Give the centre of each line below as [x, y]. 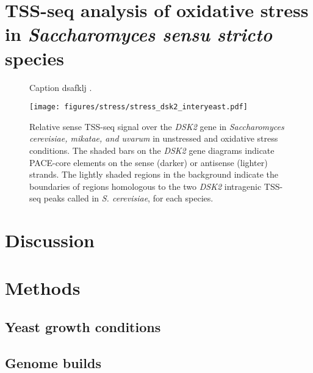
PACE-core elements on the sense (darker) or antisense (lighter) [149, 162]
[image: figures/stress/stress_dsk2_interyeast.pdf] [139, 107]
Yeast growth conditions [83, 327]
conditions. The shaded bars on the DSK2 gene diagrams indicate [152, 150]
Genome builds [53, 362]
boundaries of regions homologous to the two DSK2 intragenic [146, 186]
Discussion [50, 240]
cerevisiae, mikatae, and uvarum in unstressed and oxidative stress [154, 138]
